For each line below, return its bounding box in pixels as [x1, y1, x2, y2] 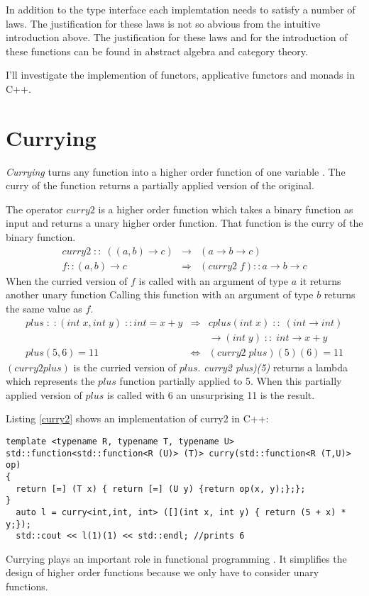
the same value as [6, 300, 82, 315]
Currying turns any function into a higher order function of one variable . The [6, 164, 346, 179]
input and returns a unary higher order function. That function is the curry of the [6, 215, 363, 230]
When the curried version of [6, 273, 128, 288]
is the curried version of [73, 359, 177, 374]
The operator [6, 201, 63, 216]
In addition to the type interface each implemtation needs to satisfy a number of [6, 2, 356, 16]
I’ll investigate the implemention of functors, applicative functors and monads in [6, 67, 355, 82]
